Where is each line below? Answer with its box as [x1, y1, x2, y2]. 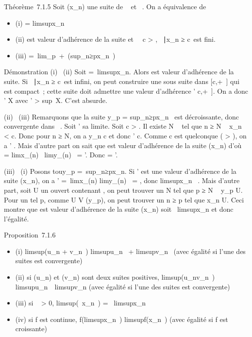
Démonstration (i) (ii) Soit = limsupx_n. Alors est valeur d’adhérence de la [4, 67, 234, 77]
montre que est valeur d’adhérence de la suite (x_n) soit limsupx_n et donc [4, 204, 234, 214]
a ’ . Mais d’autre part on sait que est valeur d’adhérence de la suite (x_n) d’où [4, 140, 242, 150]
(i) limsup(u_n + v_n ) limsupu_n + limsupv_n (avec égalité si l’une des [15, 246, 246, 256]
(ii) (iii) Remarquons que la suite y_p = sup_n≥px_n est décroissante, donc [4, 111, 239, 121]
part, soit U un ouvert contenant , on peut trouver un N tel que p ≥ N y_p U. [4, 185, 243, 195]
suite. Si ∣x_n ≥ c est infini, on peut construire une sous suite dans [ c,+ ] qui [4, 76, 240, 86]
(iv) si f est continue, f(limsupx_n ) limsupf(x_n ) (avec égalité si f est [15, 314, 228, 324]
